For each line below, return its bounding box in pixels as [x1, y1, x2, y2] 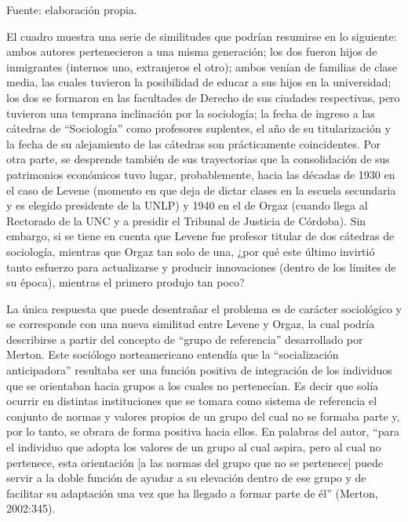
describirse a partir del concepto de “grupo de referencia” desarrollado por [6, 330, 363, 347]
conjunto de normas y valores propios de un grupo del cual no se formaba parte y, [6, 407, 400, 424]
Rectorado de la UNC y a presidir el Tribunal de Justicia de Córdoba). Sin [6, 212, 366, 228]
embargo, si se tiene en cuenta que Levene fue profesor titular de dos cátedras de [6, 228, 395, 244]
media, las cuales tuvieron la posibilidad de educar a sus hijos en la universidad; [6, 74, 392, 90]
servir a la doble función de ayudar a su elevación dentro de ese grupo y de [6, 469, 366, 486]
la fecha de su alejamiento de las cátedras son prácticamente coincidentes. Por [6, 135, 381, 151]
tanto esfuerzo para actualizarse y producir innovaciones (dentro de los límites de [6, 258, 396, 275]
